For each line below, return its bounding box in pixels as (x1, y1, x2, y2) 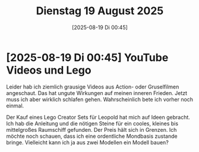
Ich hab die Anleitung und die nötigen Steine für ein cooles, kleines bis (6, 120, 179, 127)
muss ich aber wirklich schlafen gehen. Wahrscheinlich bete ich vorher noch (6, 96, 194, 103)
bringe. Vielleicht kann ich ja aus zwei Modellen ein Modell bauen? (6, 138, 169, 146)
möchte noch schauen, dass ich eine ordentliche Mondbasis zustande (6, 132, 178, 140)
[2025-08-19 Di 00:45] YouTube (6, 50, 169, 64)
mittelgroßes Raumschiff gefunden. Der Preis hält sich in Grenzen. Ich (6, 126, 177, 133)
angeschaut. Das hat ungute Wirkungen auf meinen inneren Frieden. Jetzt (6, 89, 188, 96)
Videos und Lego (6, 64, 91, 77)
